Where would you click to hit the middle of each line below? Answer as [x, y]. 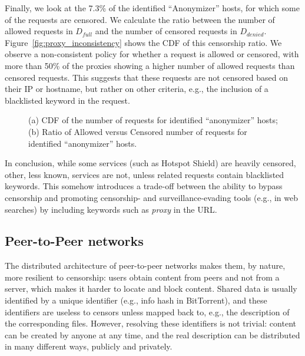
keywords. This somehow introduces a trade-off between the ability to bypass [144, 186]
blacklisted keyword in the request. [67, 100]
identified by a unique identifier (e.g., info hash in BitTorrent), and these [136, 300]
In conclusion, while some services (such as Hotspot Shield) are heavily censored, [150, 163]
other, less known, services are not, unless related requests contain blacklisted [145, 174]
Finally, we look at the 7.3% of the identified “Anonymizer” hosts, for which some [152, 8]
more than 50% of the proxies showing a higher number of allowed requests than [150, 65]
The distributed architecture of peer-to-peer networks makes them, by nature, [145, 266]
